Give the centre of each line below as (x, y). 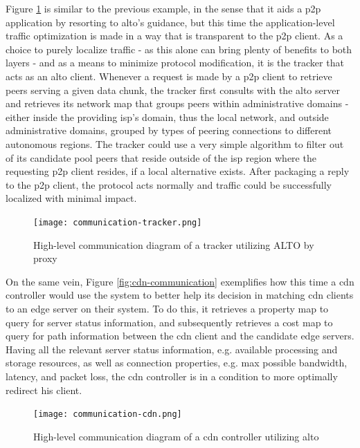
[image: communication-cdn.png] (108, 414)
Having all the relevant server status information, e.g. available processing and (172, 349)
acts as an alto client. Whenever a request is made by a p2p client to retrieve (169, 76)
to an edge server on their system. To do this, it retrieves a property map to (167, 308)
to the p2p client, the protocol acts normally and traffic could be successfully (169, 184)
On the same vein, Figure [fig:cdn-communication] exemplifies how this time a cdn (180, 281)
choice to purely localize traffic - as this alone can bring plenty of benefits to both (179, 49)
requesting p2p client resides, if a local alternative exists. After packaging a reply (178, 171)
